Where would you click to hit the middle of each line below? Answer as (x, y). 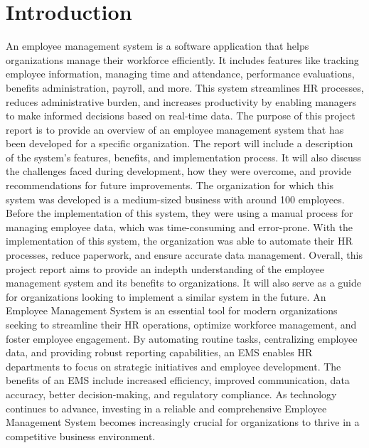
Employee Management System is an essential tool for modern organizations (172, 310)
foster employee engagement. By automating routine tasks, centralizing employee (182, 338)
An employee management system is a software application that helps (157, 46)
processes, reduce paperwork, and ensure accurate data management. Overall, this (184, 255)
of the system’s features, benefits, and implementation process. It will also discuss (183, 157)
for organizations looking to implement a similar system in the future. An (166, 296)
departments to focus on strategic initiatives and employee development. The (173, 366)
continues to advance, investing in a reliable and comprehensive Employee (166, 408)
